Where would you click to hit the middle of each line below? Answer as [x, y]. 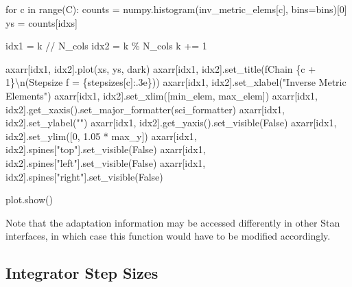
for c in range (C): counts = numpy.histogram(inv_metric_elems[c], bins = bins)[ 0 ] [176, 9]
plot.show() [29, 199]
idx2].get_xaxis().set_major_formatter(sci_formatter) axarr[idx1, [145, 109]
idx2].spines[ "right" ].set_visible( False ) [84, 176]
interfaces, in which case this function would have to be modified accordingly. [168, 236]
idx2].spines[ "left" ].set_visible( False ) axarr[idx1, [106, 162]
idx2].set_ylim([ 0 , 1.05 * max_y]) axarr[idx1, [101, 136]
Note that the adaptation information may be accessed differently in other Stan [173, 222]
